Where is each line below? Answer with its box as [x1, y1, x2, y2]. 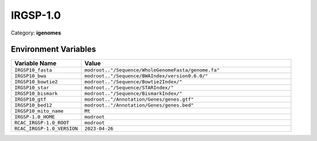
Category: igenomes [11, 29, 62, 36]
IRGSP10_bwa [14, 73, 46, 79]
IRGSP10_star [14, 85, 49, 91]
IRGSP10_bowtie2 [14, 79, 58, 85]
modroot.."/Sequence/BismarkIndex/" [84, 91, 183, 97]
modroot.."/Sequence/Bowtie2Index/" [84, 79, 183, 85]
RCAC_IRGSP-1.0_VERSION [14, 126, 78, 132]
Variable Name [14, 59, 57, 67]
